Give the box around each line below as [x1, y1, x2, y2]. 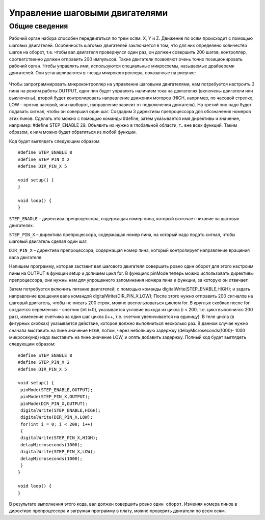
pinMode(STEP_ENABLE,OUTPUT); [20, 387, 93, 393]
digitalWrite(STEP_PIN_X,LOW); [20, 449, 96, 455]
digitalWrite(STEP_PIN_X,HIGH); [20, 435, 98, 441]
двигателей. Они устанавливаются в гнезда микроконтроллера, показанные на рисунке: [9, 70, 196, 76]
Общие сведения [9, 22, 68, 30]
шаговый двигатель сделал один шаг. [9, 238, 88, 244]
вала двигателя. [9, 254, 43, 260]
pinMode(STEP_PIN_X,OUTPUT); [20, 394, 91, 400]
